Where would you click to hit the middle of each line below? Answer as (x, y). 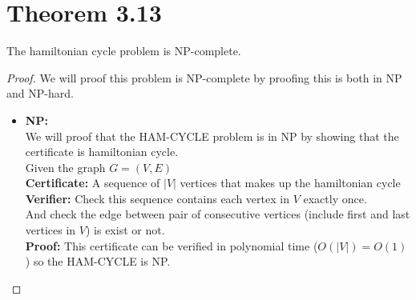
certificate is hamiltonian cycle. (102, 152)
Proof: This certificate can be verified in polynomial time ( (172, 245)
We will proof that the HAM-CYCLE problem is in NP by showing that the (212, 136)
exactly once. (335, 198)
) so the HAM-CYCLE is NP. (98, 261)
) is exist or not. (125, 230)
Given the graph (65, 167)
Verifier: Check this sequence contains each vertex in (157, 198)
